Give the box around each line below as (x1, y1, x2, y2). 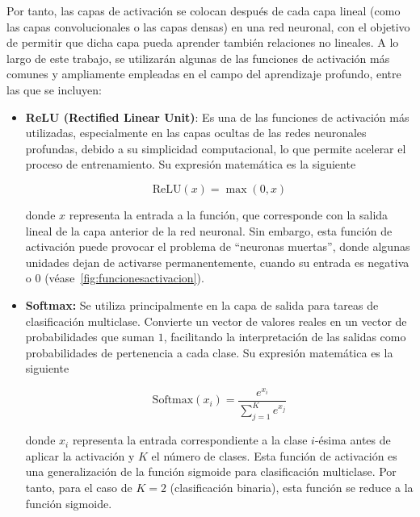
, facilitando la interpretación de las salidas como (163, 328, 406, 345)
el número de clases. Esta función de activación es (151, 447, 397, 464)
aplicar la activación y (25, 447, 135, 464)
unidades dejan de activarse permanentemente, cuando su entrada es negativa (25, 253, 409, 270)
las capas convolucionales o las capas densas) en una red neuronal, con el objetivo (6, 18, 410, 35)
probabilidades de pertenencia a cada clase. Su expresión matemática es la (25, 344, 393, 361)
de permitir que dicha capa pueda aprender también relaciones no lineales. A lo (6, 34, 399, 51)
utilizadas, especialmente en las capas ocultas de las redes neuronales (25, 124, 367, 141)
